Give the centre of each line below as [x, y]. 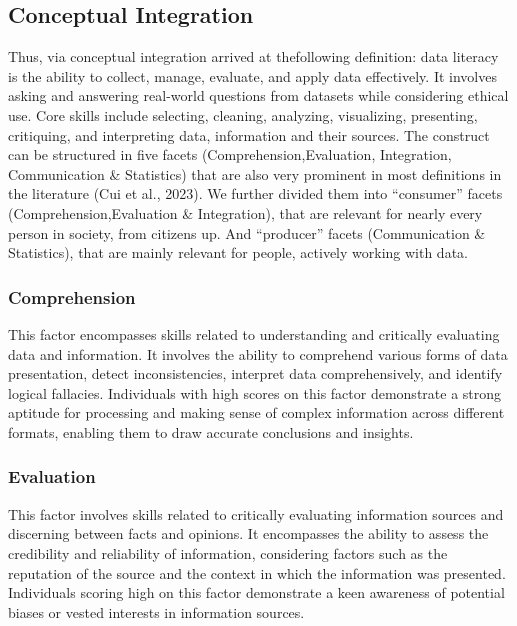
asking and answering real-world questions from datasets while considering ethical [258, 95]
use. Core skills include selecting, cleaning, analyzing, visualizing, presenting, [243, 114]
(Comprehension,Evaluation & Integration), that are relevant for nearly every [245, 212]
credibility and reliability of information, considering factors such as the [228, 552]
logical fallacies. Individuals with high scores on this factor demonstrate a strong [255, 392]
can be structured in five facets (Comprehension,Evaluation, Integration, [230, 154]
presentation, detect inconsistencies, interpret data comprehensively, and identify [255, 373]
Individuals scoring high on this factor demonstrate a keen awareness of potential [256, 592]
